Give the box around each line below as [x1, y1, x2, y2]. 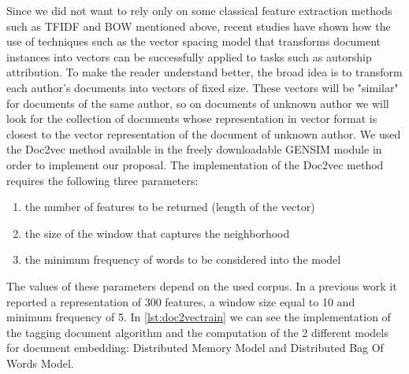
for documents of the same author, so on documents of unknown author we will [6, 94, 389, 111]
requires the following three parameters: [6, 172, 199, 188]
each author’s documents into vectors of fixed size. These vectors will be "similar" [6, 79, 399, 95]
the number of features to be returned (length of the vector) [24, 198, 315, 215]
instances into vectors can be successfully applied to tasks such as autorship [6, 48, 372, 65]
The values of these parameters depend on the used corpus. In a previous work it [6, 277, 397, 294]
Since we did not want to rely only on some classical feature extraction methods [6, 2, 392, 18]
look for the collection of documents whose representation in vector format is [6, 110, 377, 127]
